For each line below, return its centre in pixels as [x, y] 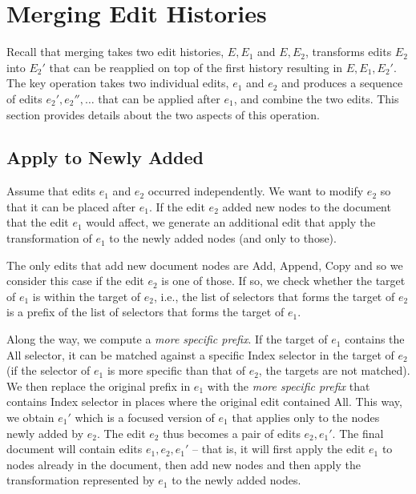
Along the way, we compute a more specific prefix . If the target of [167, 339]
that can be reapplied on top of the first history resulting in [196, 67]
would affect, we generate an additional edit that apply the [231, 222]
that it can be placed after [71, 206]
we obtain [30, 418]
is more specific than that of [176, 370]
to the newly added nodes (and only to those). [223, 238]
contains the [375, 339]
